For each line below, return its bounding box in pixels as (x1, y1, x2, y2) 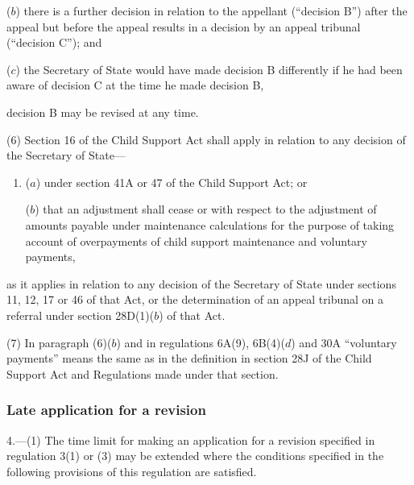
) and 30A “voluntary (291, 334, 397, 350)
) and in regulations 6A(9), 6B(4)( (116, 334, 285, 350)
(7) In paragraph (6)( (6, 334, 112, 350)
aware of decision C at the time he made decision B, (6, 77, 264, 93)
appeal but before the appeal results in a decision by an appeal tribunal (6, 18, 361, 35)
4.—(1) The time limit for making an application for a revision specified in (6, 431, 375, 448)
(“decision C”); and (6, 34, 102, 51)
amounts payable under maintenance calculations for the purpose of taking (25, 216, 395, 233)
